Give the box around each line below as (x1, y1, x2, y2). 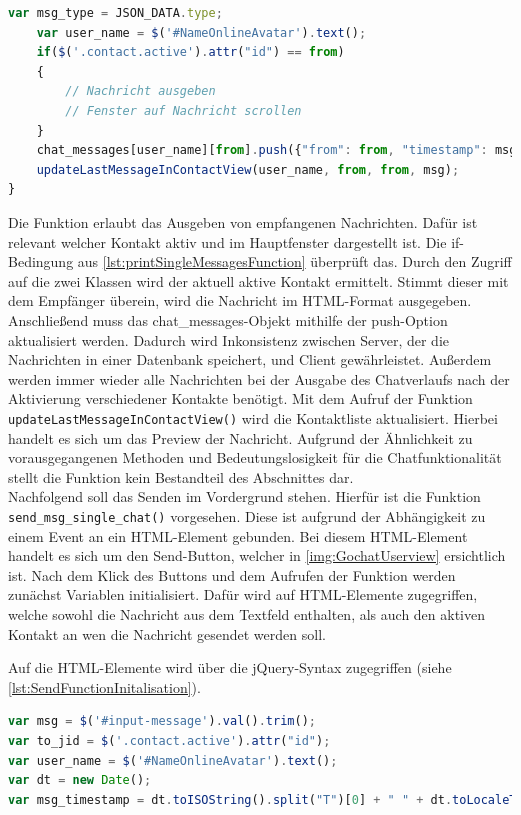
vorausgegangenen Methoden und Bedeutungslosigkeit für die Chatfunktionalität (8, 447, 502, 468)
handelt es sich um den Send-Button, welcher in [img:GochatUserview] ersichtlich (8, 545, 506, 566)
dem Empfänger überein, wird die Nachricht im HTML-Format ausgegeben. (8, 290, 472, 311)
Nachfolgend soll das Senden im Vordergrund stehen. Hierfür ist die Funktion (8, 486, 481, 507)
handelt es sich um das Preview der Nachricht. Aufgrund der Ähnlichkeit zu (8, 427, 473, 448)
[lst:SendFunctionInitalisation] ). (8, 676, 201, 697)
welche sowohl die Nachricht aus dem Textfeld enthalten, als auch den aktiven (8, 603, 486, 624)
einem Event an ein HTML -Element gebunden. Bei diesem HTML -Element (8, 525, 468, 546)
